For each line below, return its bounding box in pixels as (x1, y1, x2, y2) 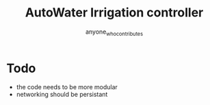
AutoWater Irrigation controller (25, 5, 204, 21)
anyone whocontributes (85, 27, 144, 37)
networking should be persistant (16, 91, 108, 99)
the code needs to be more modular (16, 83, 118, 91)
